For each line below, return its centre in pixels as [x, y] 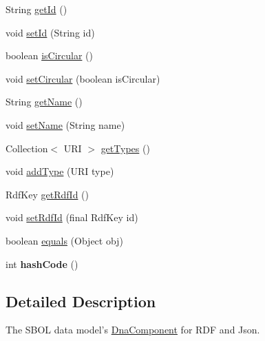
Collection [27, 148]
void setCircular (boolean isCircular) [83, 78]
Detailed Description [81, 301]
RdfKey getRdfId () [47, 194]
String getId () [36, 9]
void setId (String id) [50, 32]
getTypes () [125, 148]
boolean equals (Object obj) [64, 240]
